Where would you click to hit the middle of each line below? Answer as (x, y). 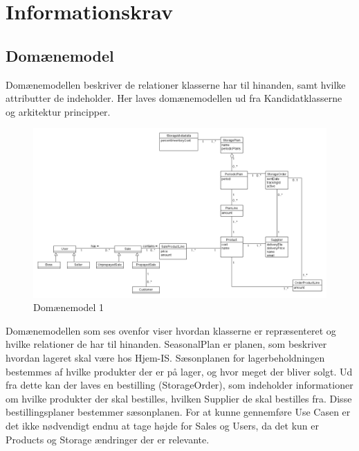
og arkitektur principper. (58, 111)
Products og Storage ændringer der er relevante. (108, 439)
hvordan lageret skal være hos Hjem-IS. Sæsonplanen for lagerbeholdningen (165, 358)
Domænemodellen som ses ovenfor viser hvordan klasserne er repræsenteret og (171, 330)
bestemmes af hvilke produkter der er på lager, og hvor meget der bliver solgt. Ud (179, 371)
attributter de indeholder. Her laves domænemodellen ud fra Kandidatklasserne (174, 98)
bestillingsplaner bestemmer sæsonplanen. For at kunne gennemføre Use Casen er (178, 412)
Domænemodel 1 (69, 307)
